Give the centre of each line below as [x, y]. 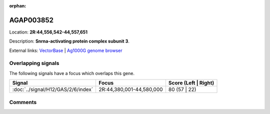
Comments [23, 102]
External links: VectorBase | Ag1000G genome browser [66, 50]
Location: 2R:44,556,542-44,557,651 [48, 32]
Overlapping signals [34, 63]
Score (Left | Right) [191, 83]
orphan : [18, 6]
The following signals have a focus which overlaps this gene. [72, 73]
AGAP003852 [31, 20]
